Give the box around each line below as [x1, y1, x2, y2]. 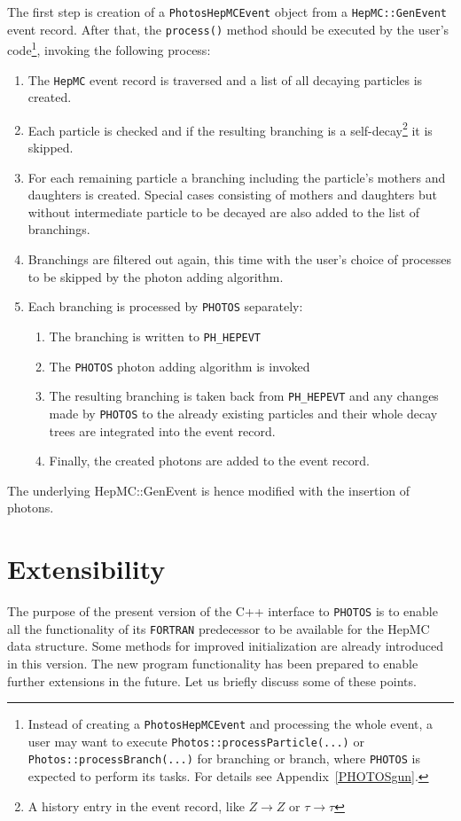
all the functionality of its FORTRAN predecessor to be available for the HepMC [7, 619, 430, 637]
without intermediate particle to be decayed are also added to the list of [27, 202, 420, 221]
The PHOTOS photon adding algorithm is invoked [49, 356, 310, 375]
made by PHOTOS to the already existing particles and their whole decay [49, 403, 438, 422]
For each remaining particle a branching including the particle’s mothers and [27, 168, 446, 186]
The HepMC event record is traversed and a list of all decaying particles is [27, 70, 423, 89]
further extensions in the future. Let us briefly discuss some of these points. [7, 671, 417, 690]
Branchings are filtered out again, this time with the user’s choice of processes [27, 250, 452, 269]
